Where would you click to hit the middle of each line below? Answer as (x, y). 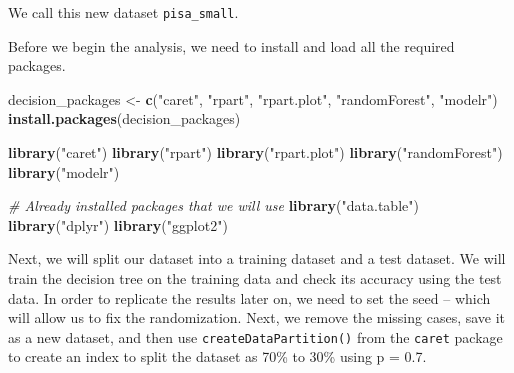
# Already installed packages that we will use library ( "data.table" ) (213, 205)
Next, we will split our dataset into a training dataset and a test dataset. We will (257, 258)
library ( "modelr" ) (64, 171)
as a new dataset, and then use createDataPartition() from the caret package (255, 336)
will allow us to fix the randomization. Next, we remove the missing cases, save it (257, 317)
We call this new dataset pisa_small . (123, 12)
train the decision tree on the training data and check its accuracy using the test (255, 278)
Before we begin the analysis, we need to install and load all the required (231, 45)
